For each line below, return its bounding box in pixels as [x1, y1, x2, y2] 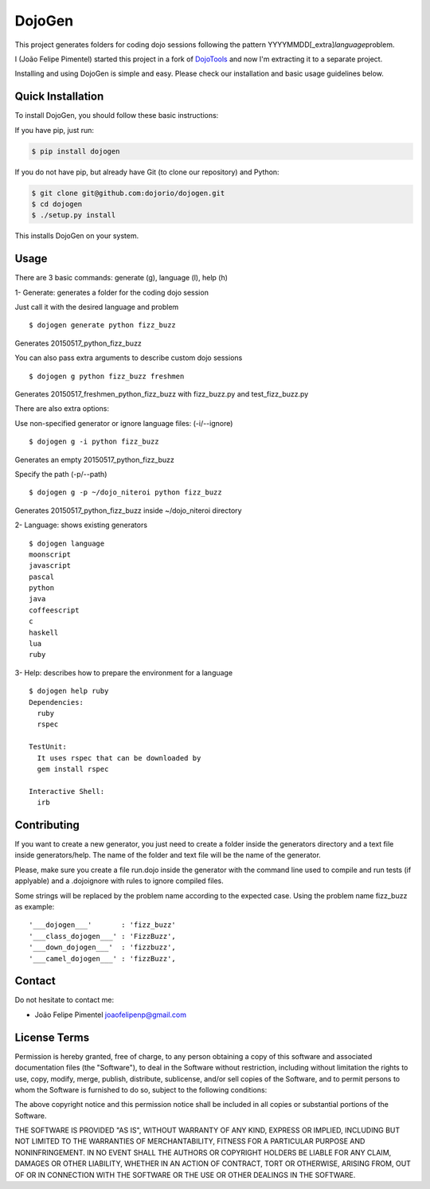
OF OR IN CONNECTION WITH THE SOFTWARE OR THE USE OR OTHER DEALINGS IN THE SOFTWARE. [14, 1170, 356, 1179]
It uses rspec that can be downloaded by [37, 753, 201, 762]
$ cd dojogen [31, 199, 83, 209]
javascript [29, 561, 72, 570]
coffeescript [29, 605, 80, 615]
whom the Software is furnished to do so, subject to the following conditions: [14, 1085, 268, 1094]
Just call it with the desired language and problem [14, 303, 179, 312]
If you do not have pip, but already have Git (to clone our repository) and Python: [14, 167, 279, 177]
